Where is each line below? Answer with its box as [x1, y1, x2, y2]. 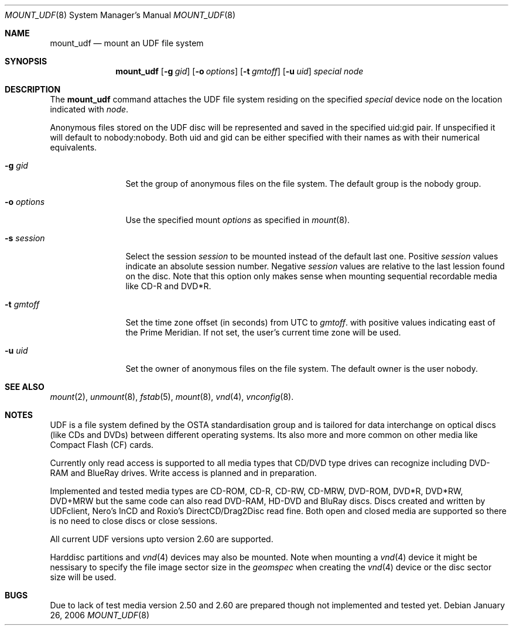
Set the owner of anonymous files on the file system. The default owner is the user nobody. [125, 364, 478, 374]
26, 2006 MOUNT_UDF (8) [50, 610, 149, 620]
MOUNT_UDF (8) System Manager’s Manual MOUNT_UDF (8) [5, 10, 236, 20]
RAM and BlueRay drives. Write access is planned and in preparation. [50, 468, 317, 478]
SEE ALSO [5, 382, 45, 392]
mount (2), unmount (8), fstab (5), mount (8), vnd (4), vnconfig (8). [50, 392, 294, 402]
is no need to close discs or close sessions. [50, 516, 218, 526]
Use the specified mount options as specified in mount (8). [125, 215, 350, 225]
